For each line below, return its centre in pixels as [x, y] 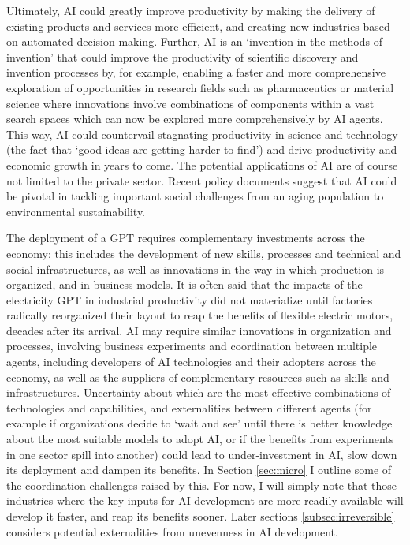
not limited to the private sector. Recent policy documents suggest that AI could [202, 180]
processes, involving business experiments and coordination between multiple [192, 346]
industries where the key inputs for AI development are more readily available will [205, 500]
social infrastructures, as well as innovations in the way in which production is [196, 269]
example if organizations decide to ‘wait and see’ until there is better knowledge [199, 423]
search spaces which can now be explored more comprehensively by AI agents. [195, 119]
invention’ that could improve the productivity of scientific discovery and [183, 56]
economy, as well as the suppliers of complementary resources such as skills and [198, 377]
